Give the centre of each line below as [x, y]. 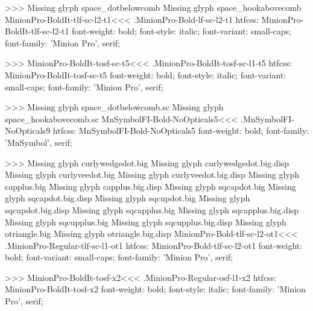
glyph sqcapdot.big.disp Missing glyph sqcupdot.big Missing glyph [128, 198]
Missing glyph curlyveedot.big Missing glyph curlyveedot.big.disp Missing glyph [152, 174]
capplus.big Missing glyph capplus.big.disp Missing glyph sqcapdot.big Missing [150, 186]
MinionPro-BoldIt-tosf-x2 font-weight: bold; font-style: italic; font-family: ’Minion [155, 289]
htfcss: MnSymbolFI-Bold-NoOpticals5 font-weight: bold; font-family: [181, 130]
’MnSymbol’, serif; [39, 142]
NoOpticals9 [28, 130]
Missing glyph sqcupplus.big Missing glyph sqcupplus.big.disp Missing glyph [146, 221]
